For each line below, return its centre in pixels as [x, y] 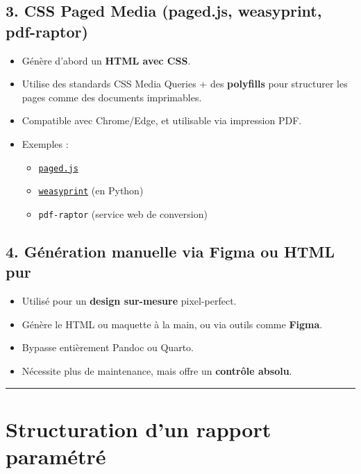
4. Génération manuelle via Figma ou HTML [170, 251]
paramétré [56, 456]
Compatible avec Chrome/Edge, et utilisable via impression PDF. [162, 120]
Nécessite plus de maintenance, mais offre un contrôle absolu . [157, 370]
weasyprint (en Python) [91, 191]
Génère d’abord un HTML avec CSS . [106, 60]
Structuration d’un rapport [138, 429]
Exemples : [45, 143]
